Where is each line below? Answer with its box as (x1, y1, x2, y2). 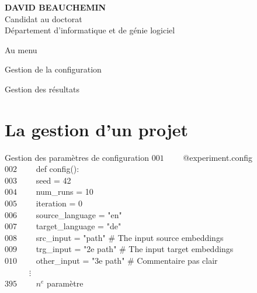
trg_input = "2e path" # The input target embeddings (36, 243, 234, 255)
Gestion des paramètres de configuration (5, 151, 150, 163)
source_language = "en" (36, 208, 122, 220)
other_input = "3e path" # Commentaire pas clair (36, 254, 218, 267)
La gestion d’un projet (5, 117, 189, 141)
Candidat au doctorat (5, 12, 82, 25)
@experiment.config (183, 151, 253, 163)
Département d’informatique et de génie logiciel (5, 24, 175, 36)
